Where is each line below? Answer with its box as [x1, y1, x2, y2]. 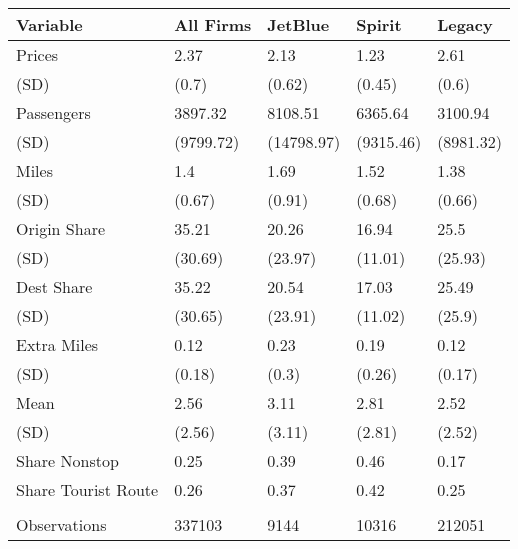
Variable [16, 13, 83, 36]
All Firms [174, 13, 252, 36]
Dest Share [16, 275, 93, 298]
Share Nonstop [16, 449, 119, 472]
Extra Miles [16, 333, 99, 356]
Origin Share [16, 217, 106, 240]
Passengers [16, 101, 91, 124]
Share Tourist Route [16, 478, 159, 501]
